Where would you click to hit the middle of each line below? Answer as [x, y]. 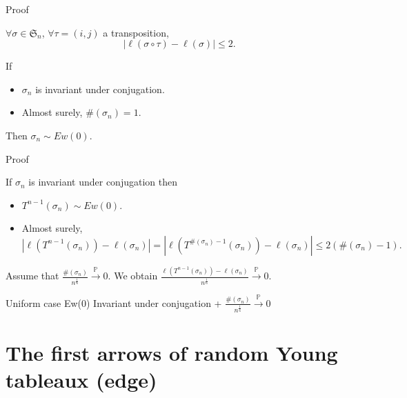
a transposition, [136, 32]
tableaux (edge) [81, 379]
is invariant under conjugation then [103, 182]
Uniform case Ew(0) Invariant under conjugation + [114, 302]
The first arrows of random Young [172, 352]
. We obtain [133, 276]
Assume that [32, 276]
